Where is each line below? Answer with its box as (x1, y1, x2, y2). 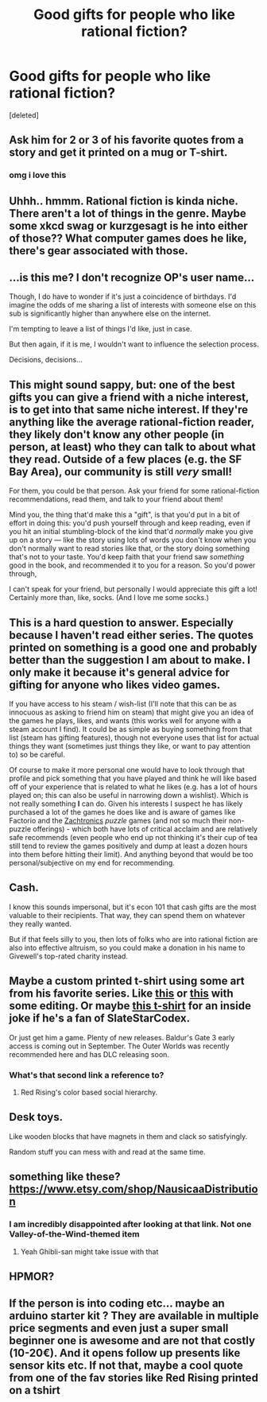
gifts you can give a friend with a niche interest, (9, 390, 250, 404)
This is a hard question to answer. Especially (9, 616, 234, 629)
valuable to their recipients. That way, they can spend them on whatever (9, 910, 246, 920)
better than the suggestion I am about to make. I (9, 653, 251, 667)
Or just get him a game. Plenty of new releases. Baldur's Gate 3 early (9, 1032, 235, 1042)
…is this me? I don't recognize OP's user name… (9, 271, 255, 285)
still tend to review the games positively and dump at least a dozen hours (9, 841, 248, 851)
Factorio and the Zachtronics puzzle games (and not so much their (9, 816, 227, 826)
